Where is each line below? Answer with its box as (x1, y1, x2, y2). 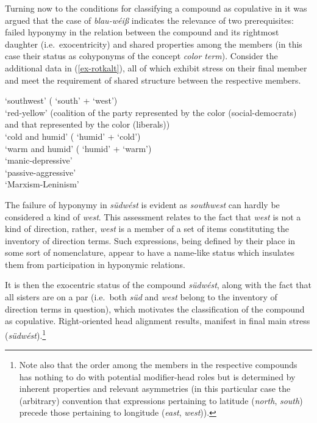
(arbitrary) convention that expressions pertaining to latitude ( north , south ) (19, 394, 303, 407)
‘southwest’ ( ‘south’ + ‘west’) (5, 94, 118, 107)
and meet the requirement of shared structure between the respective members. (5, 73, 301, 86)
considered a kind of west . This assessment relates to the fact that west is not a (5, 210, 301, 223)
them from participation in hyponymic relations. (5, 258, 185, 270)
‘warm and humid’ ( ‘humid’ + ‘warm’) (5, 142, 152, 154)
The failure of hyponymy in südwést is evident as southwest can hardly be (5, 198, 280, 211)
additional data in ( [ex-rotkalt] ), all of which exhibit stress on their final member (5, 61, 307, 74)
